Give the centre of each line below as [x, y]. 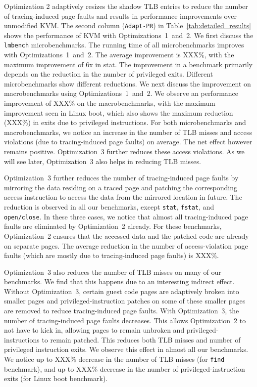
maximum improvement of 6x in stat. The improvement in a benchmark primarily [128, 64]
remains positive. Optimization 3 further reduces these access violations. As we [124, 151]
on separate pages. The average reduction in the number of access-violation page [126, 245]
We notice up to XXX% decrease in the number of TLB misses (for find [114, 359]
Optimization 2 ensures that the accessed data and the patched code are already [127, 236]
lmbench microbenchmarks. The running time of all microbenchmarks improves [124, 45]
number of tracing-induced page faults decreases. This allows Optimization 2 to [125, 320]
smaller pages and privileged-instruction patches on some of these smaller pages [125, 301]
